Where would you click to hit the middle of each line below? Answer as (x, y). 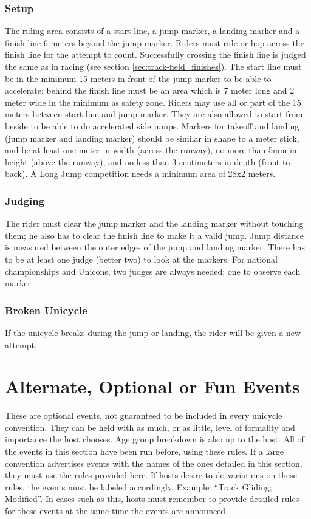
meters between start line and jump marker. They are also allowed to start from (154, 114)
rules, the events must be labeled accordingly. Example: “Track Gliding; (138, 486)
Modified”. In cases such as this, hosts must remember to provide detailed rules (152, 499)
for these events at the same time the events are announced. (117, 510)
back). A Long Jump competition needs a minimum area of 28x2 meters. (140, 174)
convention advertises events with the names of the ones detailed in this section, (154, 463)
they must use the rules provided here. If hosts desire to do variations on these (151, 475)
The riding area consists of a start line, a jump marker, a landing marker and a (152, 31)
